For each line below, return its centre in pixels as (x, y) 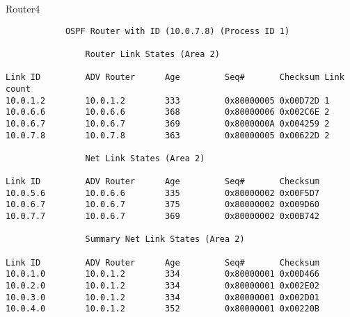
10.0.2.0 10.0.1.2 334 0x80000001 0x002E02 (163, 286)
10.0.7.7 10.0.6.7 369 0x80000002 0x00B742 (163, 217)
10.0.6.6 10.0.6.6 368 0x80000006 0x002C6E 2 (168, 112)
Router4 (23, 8)
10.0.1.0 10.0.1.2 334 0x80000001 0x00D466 (163, 274)
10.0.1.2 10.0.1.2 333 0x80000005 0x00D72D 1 (168, 100)
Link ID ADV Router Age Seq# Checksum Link (175, 78)
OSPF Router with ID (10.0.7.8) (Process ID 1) (177, 31)
